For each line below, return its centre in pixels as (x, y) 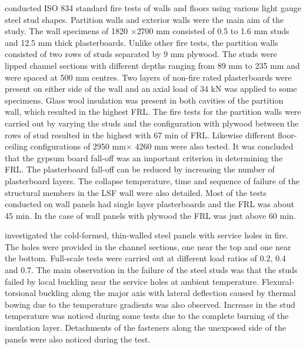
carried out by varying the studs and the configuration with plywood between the (152, 123)
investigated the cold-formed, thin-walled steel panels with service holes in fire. (147, 235)
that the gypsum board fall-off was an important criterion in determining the (144, 157)
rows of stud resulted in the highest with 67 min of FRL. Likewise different (140, 134)
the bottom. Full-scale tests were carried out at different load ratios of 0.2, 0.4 (145, 258)
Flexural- (278, 281)
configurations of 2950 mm (78, 146)
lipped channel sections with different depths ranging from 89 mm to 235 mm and (152, 65)
